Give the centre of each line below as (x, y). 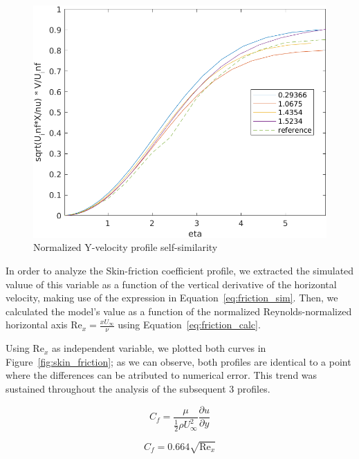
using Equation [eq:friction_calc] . (189, 325)
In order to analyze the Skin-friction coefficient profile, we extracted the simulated (180, 271)
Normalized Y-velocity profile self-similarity (126, 247)
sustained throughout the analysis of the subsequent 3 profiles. (138, 389)
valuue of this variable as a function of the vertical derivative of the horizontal (171, 284)
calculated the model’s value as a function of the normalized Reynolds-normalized (179, 311)
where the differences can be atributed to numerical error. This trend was (162, 375)
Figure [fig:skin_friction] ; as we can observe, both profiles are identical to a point (178, 361)
